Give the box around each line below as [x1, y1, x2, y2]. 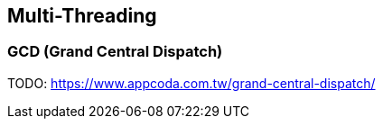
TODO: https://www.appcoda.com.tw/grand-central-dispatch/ [7, 75, 376, 91]
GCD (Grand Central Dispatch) [7, 42, 223, 61]
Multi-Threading [7, 4, 157, 27]
